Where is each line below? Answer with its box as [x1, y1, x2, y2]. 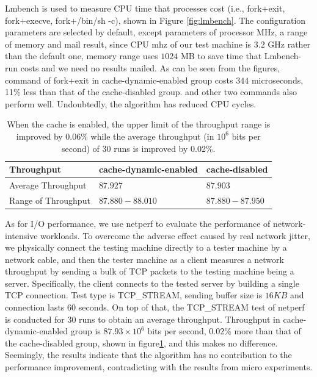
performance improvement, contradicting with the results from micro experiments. [5, 361, 313, 373]
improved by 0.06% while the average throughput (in [16, 129, 214, 142]
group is [70, 325, 101, 337]
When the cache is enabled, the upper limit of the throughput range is [7, 118, 271, 131]
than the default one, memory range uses [5, 49, 158, 62]
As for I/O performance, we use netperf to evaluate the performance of [5, 217, 271, 229]
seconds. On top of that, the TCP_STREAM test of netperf [78, 301, 305, 314]
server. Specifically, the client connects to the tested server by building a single [5, 276, 299, 289]
